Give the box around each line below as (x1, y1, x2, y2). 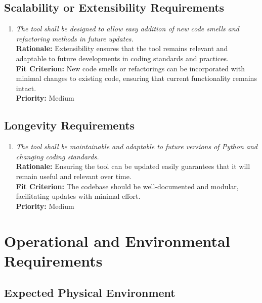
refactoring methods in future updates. (16, 33, 134, 44)
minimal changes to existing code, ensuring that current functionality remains (16, 73, 257, 83)
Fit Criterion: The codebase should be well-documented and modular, (16, 181, 239, 191)
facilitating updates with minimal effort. (16, 191, 141, 201)
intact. (16, 82, 36, 93)
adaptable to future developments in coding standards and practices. (16, 53, 229, 63)
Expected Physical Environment (4, 285, 176, 300)
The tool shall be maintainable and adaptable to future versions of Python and (16, 141, 257, 152)
